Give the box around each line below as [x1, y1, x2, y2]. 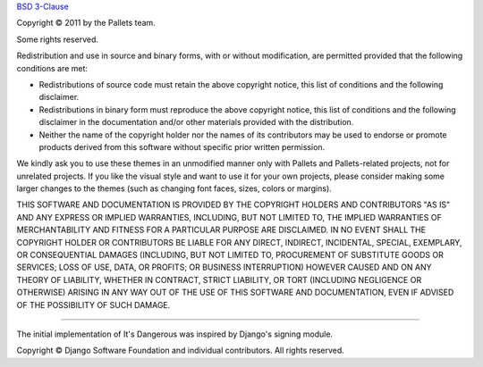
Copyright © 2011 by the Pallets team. [16, 18, 156, 29]
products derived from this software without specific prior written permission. [38, 141, 326, 152]
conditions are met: [16, 63, 89, 73]
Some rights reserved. [16, 34, 98, 45]
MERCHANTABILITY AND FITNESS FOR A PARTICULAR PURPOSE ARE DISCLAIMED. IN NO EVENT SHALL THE [16, 224, 427, 236]
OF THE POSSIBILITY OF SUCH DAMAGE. [16, 299, 171, 310]
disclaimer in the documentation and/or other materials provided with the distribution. [38, 117, 354, 128]
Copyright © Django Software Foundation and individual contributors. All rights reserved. [16, 345, 344, 356]
